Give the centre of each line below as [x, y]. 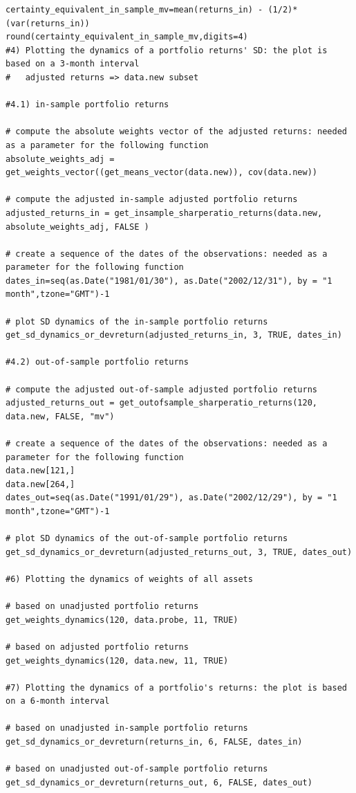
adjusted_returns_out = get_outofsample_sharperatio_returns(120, [162, 403]
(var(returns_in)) [48, 23]
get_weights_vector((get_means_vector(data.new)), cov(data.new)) [162, 173]
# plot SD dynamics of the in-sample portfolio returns [137, 321]
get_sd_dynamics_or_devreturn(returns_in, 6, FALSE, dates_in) [154, 742]
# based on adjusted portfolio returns [97, 647]
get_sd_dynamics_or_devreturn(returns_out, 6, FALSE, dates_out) [159, 782]
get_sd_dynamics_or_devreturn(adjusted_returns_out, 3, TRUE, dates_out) [179, 552]
